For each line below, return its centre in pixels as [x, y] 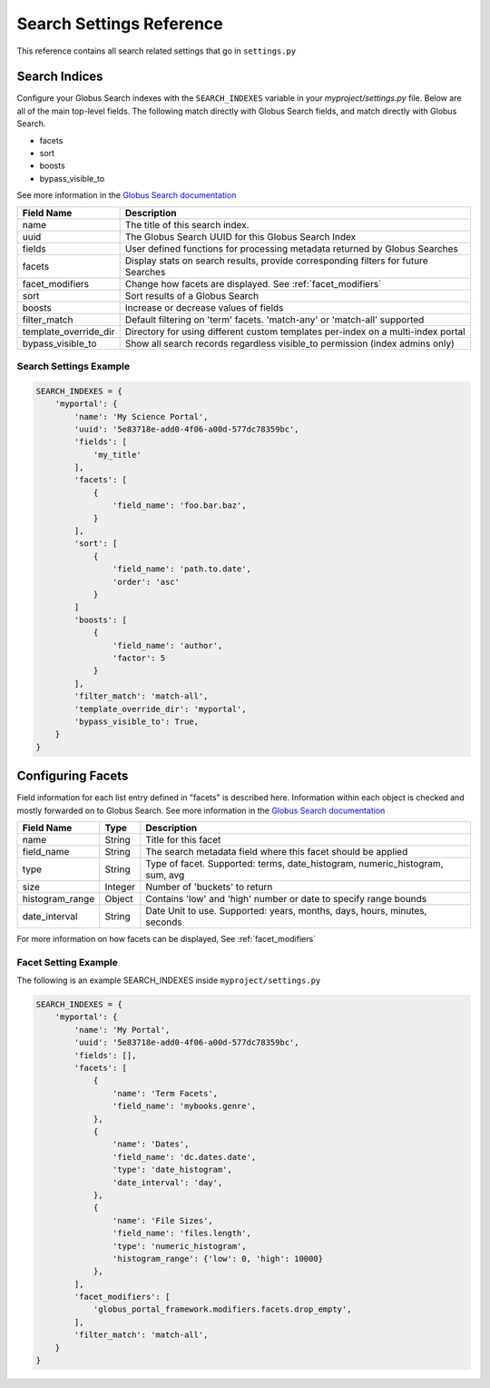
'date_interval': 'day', [167, 1182]
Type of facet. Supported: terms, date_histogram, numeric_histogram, [294, 863]
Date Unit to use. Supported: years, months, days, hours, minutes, [286, 910]
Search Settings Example [73, 366]
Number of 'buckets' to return [209, 887]
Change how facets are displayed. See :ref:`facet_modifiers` [253, 283]
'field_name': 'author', [167, 645]
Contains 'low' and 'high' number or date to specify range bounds [286, 898]
